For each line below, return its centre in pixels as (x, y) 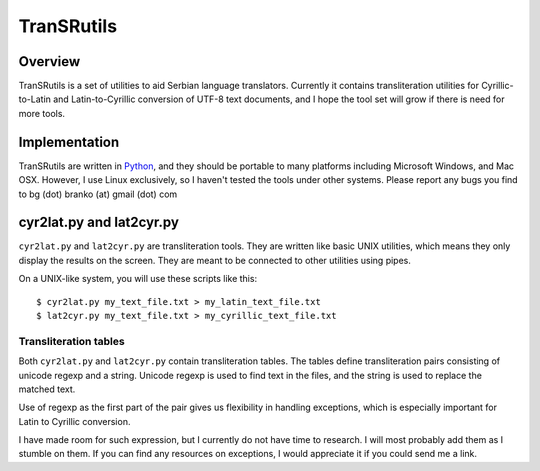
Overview (49, 61)
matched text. (47, 389)
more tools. (41, 113)
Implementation (69, 141)
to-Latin (35, 99)
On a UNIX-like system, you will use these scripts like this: (138, 279)
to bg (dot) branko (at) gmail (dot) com (98, 194)
